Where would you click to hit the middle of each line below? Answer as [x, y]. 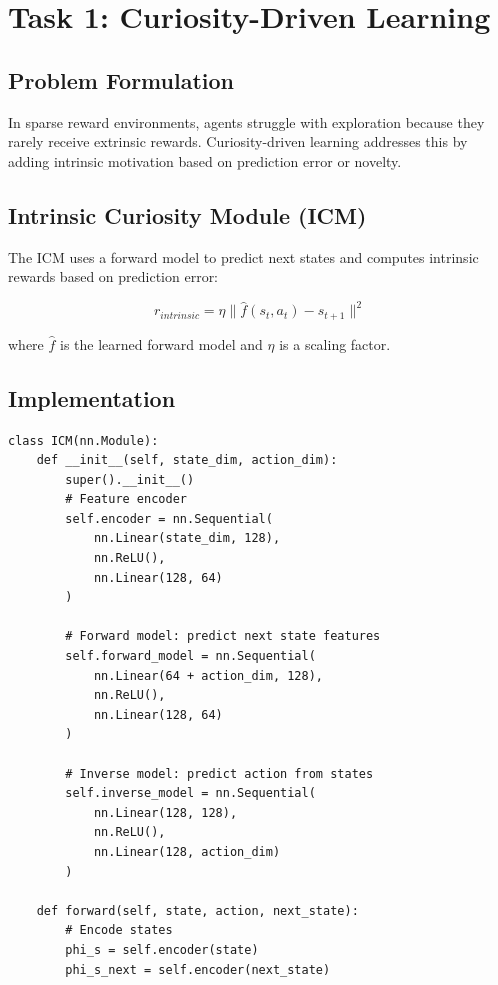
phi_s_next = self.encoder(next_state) [198, 969]
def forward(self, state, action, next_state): [197, 910]
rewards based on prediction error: [113, 276]
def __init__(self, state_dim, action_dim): [187, 460]
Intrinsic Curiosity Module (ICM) [187, 214]
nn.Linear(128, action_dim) [187, 851]
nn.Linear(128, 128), [165, 812]
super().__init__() [130, 479]
